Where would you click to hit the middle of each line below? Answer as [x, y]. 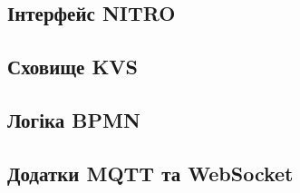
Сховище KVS [73, 67]
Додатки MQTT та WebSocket [150, 173]
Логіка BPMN [74, 119]
